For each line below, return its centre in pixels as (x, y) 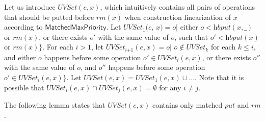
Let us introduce (30, 7)
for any (170, 87)
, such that (191, 36)
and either (20, 57)
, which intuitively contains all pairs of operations (178, 7)
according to (23, 27)
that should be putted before (49, 17)
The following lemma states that (55, 105)
